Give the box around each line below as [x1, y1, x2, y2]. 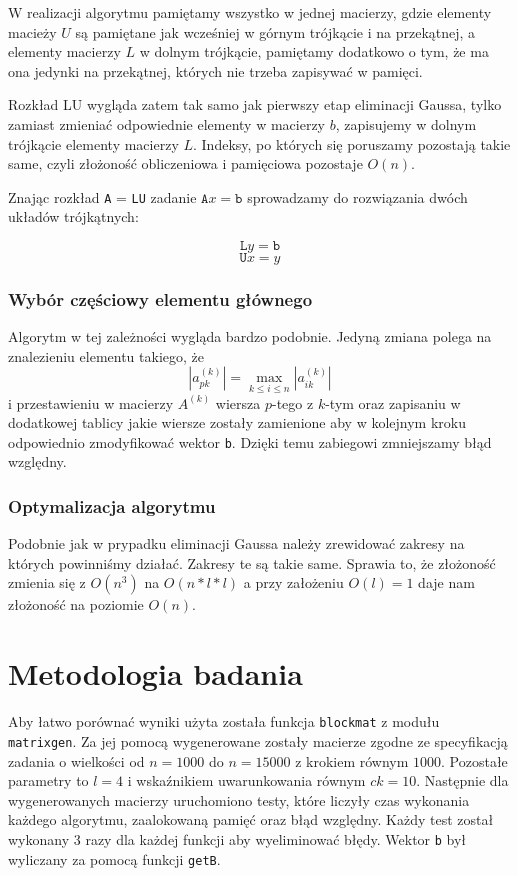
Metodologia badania [8, 653, 303, 694]
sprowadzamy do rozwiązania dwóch [247, 186, 468, 207]
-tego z [272, 392, 314, 413]
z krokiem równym [295, 750, 409, 771]
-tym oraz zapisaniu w [325, 392, 461, 413]
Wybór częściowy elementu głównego [8, 286, 313, 311]
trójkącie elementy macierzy [8, 133, 179, 154]
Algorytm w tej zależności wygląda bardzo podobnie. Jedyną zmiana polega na [8, 326, 492, 347]
